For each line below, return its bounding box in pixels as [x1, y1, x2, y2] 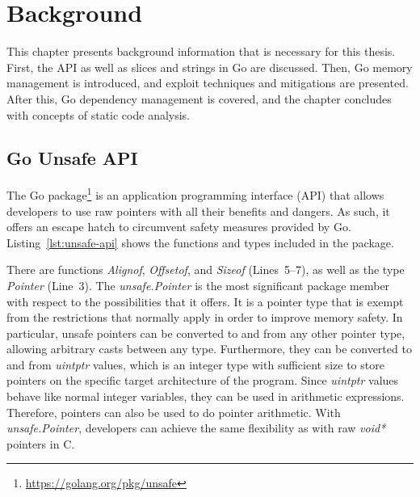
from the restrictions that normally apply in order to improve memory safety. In [6, 309, 403, 326]
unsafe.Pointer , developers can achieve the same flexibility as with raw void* [6, 419, 386, 436]
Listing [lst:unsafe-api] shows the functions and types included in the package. [6, 234, 394, 251]
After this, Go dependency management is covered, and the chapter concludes [6, 90, 392, 107]
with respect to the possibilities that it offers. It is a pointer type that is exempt [6, 293, 404, 310]
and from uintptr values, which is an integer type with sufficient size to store [6, 356, 384, 373]
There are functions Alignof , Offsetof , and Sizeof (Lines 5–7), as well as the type [6, 261, 405, 278]
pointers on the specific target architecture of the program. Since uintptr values [6, 372, 399, 389]
